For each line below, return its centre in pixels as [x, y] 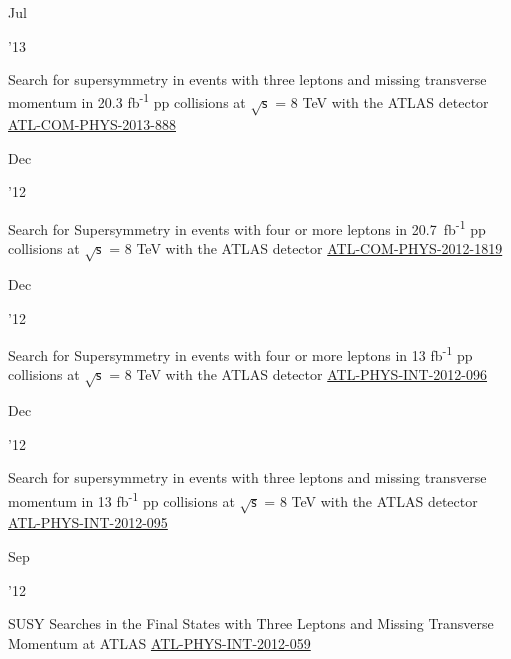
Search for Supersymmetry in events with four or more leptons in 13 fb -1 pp [240, 353]
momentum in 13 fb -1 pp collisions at [121, 499]
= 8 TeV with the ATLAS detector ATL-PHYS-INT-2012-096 [298, 374]
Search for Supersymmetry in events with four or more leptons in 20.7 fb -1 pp [247, 227]
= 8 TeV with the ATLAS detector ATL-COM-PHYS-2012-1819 [306, 248]
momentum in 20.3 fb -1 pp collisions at [127, 101]
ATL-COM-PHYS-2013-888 [92, 124]
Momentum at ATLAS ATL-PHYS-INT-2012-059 [159, 642]
